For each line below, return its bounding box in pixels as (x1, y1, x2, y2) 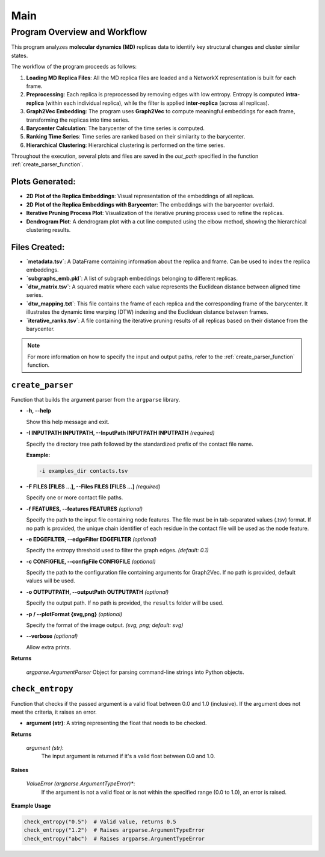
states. (11, 52, 28, 59)
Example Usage (11, 802, 51, 809)
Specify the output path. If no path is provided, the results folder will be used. (26, 599, 224, 606)
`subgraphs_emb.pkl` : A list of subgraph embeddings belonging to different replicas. (26, 275, 238, 282)
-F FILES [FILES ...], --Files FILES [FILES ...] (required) (26, 482, 161, 490)
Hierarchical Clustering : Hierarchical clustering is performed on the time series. (26, 142, 225, 149)
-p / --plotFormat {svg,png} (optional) (26, 610, 123, 617)
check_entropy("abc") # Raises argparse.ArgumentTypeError (23, 835, 205, 842)
